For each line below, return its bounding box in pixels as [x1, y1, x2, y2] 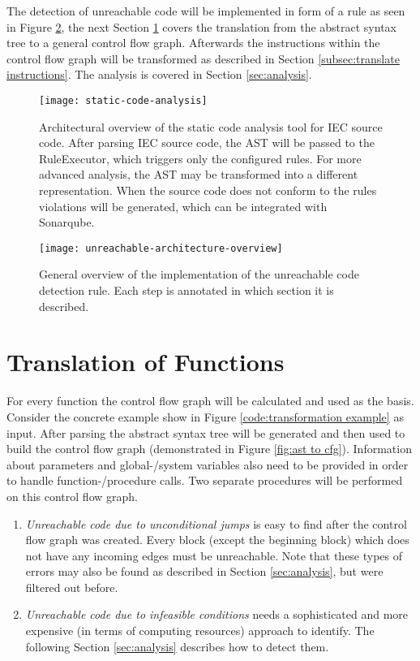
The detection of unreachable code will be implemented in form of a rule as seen [6, 2, 405, 19]
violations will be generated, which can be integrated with [39, 197, 328, 214]
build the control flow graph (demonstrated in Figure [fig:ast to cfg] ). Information [6, 440, 412, 457]
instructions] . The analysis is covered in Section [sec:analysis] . [6, 66, 312, 83]
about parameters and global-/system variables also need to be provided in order [6, 456, 409, 473]
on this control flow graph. [6, 487, 138, 504]
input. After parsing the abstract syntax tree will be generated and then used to [6, 424, 405, 441]
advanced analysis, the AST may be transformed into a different [39, 166, 358, 183]
